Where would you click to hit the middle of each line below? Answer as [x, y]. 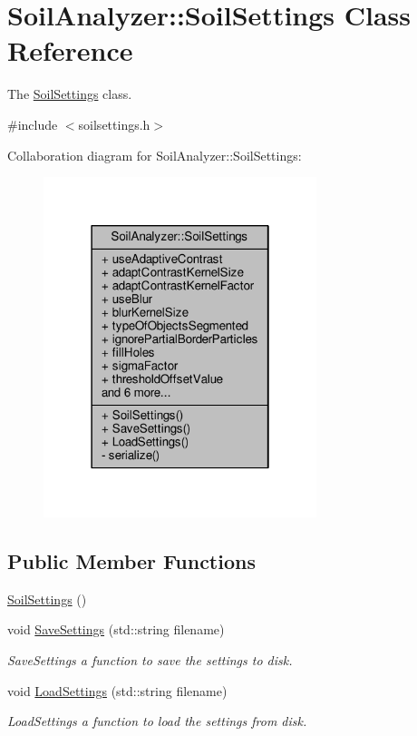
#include [33, 124]
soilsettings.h [114, 124]
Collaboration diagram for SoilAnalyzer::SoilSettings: [155, 155]
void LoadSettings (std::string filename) [117, 690]
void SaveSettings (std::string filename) [116, 629]
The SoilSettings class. [70, 94]
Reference [70, 50]
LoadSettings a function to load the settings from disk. [157, 721]
